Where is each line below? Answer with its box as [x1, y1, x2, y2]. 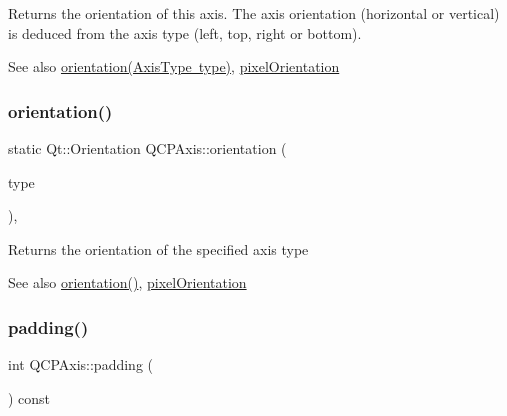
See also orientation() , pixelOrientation [8, 272, 247, 293]
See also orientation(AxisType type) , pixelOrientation [8, 56, 340, 77]
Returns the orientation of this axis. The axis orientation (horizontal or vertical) [8, 3, 500, 23]
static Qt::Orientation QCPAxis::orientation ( [8, 138, 287, 158]
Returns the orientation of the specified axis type [8, 238, 309, 259]
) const [8, 387, 51, 408]
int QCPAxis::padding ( [8, 354, 153, 375]
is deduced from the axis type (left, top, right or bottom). [8, 22, 362, 43]
